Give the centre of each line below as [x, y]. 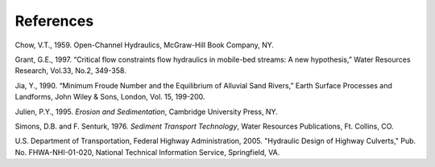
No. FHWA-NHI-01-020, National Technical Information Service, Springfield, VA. [147, 152]
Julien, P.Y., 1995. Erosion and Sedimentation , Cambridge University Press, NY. [146, 112]
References [54, 21]
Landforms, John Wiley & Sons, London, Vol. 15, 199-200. [110, 97]
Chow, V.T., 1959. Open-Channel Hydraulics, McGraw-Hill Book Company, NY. [144, 45]
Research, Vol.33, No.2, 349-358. [70, 71]
